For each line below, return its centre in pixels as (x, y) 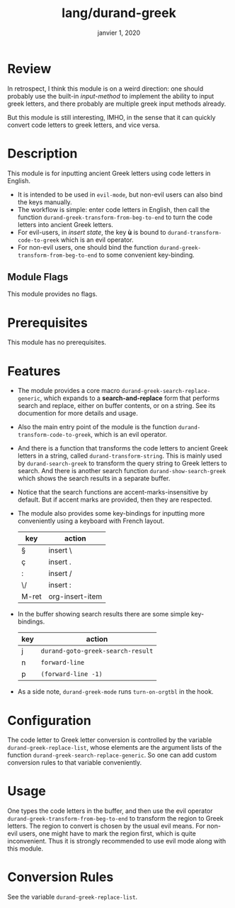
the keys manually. (45, 202)
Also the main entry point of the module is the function (97, 427)
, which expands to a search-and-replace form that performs (130, 398)
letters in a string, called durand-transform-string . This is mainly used (120, 456)
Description (42, 153)
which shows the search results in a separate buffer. (94, 478)
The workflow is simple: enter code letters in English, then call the (114, 209)
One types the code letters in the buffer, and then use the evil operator (110, 811)
